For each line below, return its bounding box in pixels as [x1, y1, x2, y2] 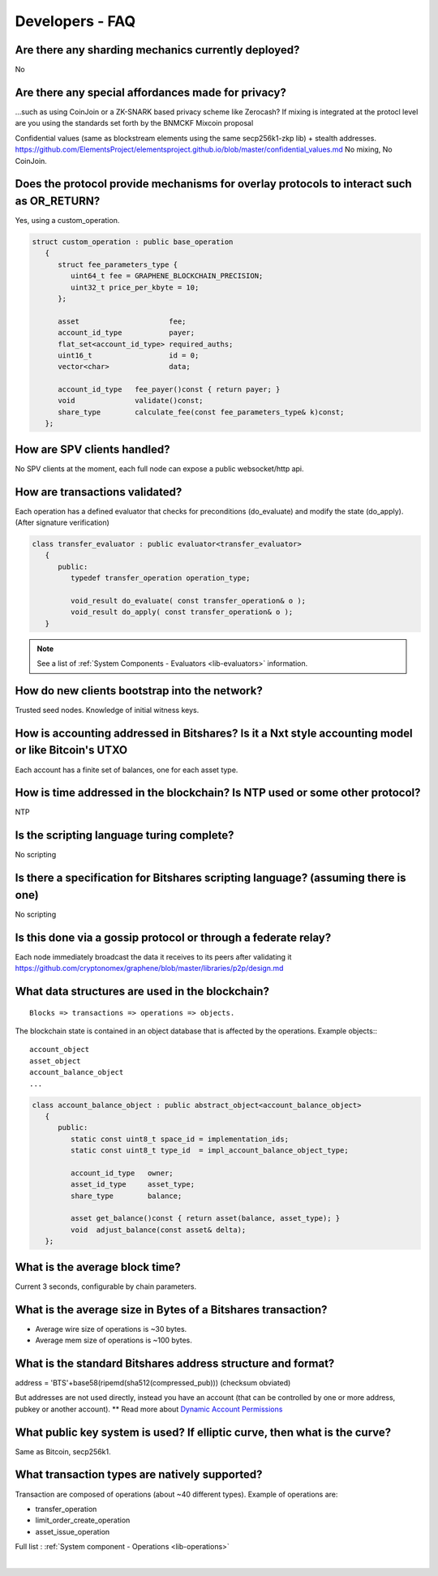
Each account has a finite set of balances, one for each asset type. [15, 765, 238, 775]
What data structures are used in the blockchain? [15, 984, 269, 998]
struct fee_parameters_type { [58, 260, 178, 269]
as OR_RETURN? [15, 194, 101, 208]
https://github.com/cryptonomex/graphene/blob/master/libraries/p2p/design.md [15, 964, 284, 973]
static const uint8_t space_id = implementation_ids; [70, 1134, 290, 1144]
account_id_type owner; [70, 1168, 174, 1178]
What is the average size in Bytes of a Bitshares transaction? [15, 1303, 328, 1316]
